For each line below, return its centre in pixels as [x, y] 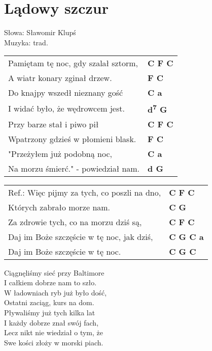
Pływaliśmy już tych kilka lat [50, 313]
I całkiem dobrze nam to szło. [50, 282]
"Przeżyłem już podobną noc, [60, 153]
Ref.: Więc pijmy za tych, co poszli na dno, [85, 192]
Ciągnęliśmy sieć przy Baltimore [54, 272]
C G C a [186, 236]
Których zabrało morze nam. [59, 207]
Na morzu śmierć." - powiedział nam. [74, 168]
